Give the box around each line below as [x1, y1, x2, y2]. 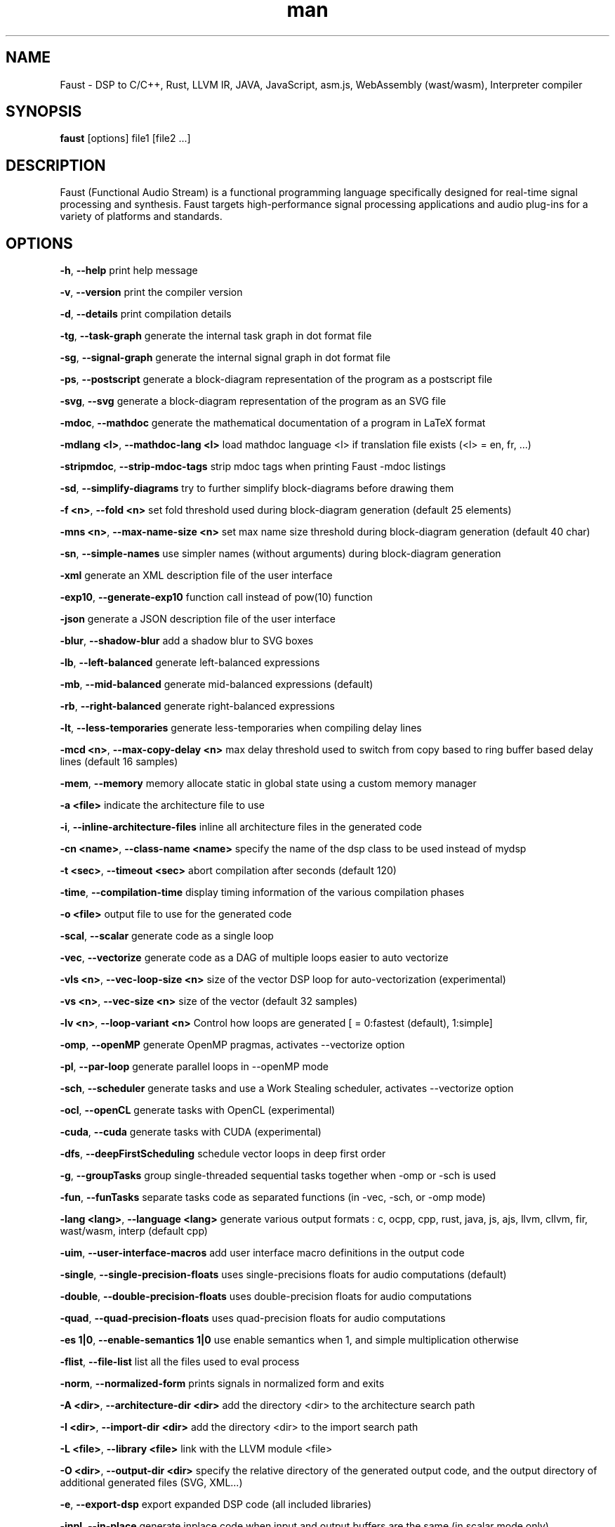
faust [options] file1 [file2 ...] [60, 132, 191, 145]
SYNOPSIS [6, 103, 82, 121]
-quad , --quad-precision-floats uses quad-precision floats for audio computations [60, 1312, 446, 1325]
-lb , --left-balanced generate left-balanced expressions [60, 656, 320, 669]
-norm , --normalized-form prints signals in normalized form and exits [60, 1377, 385, 1390]
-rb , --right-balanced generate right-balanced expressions [60, 700, 335, 713]
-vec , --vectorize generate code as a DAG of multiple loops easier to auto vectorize [60, 951, 449, 964]
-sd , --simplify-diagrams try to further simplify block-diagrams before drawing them [60, 482, 454, 495]
